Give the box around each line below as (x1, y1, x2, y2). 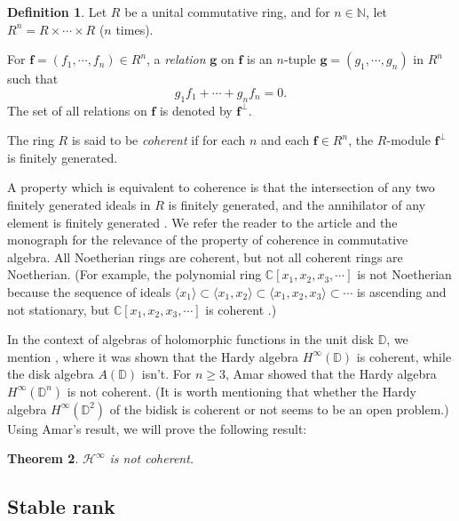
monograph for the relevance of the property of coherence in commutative (7, 230, 408, 249)
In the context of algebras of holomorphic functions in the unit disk (7, 330, 374, 349)
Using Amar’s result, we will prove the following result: (7, 419, 307, 437)
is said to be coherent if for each (71, 131, 246, 149)
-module (386, 131, 431, 149)
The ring (7, 131, 54, 149)
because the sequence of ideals (7, 282, 171, 301)
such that (7, 69, 59, 88)
